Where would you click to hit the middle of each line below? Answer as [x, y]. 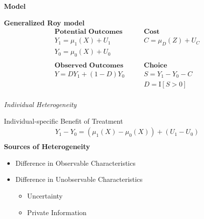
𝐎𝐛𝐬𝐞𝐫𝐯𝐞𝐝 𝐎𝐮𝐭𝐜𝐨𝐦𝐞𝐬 [89, 65]
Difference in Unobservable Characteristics [79, 179]
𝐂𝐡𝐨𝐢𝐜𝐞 [156, 65]
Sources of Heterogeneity [47, 146]
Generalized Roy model [44, 22]
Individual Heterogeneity [40, 104]
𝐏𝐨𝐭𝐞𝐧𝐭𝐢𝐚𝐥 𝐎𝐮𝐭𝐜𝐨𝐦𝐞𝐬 [89, 32]
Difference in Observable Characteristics [75, 163]
